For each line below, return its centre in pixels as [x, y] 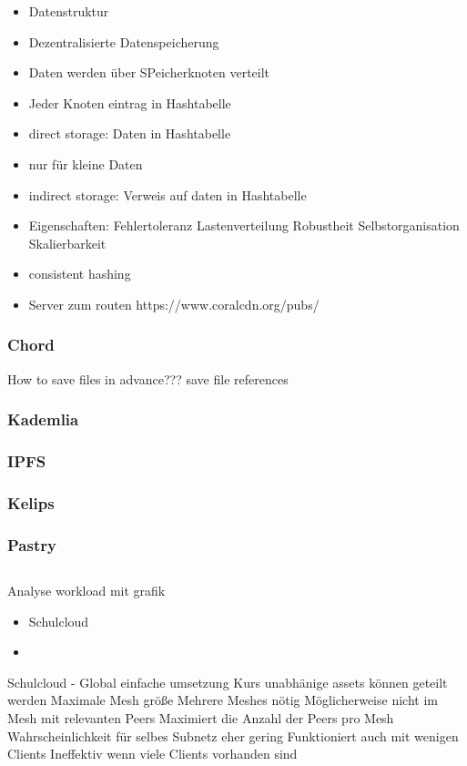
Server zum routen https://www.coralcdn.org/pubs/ [174, 304]
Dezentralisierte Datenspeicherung [124, 41]
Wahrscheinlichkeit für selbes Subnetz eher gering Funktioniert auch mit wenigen [233, 735]
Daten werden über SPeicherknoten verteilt [149, 72]
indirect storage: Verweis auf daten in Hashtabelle [168, 194]
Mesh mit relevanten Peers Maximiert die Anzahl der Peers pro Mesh [201, 718]
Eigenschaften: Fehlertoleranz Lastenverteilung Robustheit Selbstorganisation [244, 225]
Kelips [31, 502]
